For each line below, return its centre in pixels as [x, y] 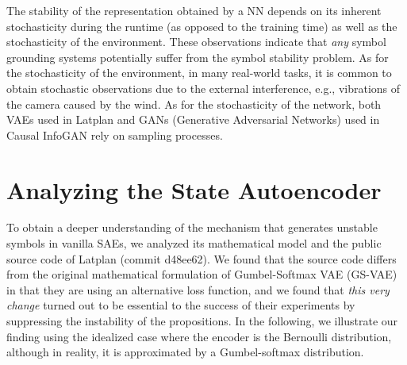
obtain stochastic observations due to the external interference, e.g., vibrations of [203, 88]
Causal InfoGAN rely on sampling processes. [115, 134]
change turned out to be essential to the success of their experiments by [181, 305]
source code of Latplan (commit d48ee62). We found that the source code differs [202, 258]
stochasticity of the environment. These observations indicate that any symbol [196, 42]
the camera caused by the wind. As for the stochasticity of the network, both [194, 104]
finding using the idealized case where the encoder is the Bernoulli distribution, [199, 336]
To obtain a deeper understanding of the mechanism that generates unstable [192, 227]
